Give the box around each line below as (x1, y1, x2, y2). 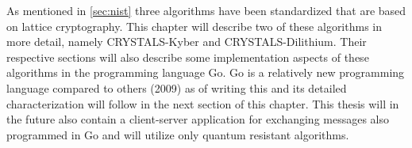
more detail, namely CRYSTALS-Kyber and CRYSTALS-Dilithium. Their (6, 33, 367, 50)
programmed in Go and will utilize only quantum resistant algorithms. (6, 126, 349, 142)
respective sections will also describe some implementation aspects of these (6, 48, 369, 65)
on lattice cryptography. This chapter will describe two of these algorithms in (6, 17, 383, 34)
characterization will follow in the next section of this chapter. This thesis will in (6, 95, 399, 112)
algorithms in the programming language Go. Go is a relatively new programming (6, 64, 405, 81)
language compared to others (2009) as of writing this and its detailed (6, 79, 347, 96)
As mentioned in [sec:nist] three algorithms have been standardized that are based (6, 2, 406, 18)
